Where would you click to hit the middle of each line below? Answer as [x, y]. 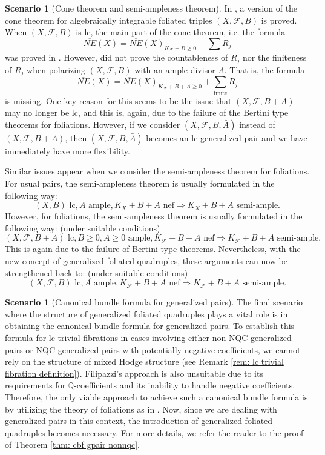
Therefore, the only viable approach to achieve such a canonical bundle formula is [156, 397]
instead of [257, 124]
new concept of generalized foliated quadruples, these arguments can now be [146, 261]
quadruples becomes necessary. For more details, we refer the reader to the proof [154, 432]
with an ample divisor [175, 69]
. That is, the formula [264, 69]
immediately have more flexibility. [67, 151]
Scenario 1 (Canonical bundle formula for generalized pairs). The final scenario [154, 302]
